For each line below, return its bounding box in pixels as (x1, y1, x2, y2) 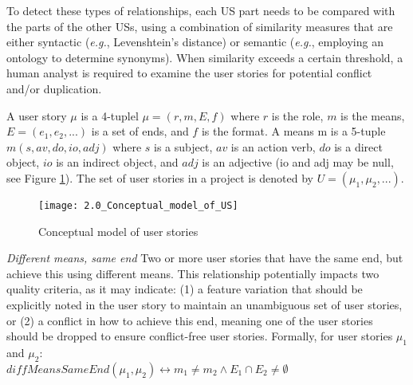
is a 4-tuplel (81, 107, 139, 124)
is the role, (271, 107, 324, 124)
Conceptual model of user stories (38, 222, 199, 239)
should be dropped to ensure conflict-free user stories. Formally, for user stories (6, 328, 393, 344)
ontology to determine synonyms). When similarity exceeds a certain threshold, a (6, 49, 403, 65)
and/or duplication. (6, 80, 102, 96)
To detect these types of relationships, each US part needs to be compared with (6, 2, 395, 18)
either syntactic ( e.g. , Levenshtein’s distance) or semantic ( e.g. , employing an (6, 33, 383, 50)
